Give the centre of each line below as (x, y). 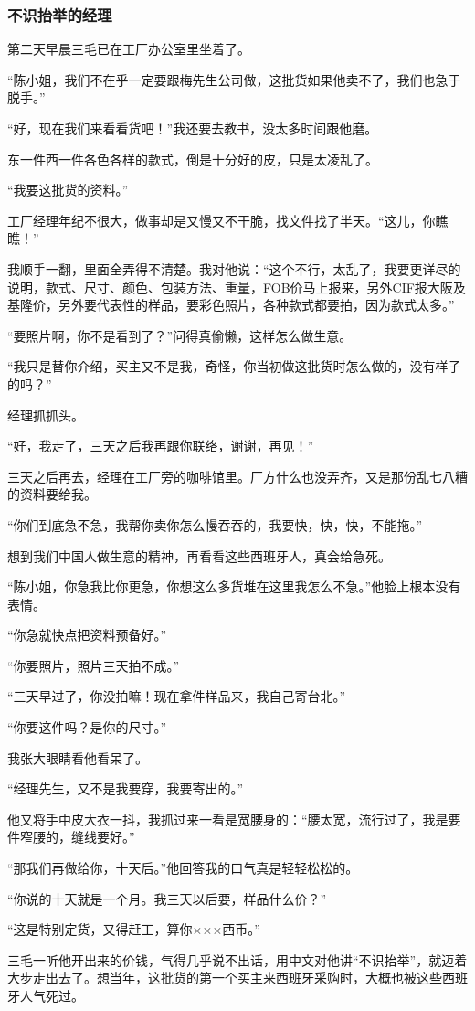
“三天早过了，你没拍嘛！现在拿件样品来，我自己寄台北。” (177, 696)
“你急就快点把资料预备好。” (87, 635)
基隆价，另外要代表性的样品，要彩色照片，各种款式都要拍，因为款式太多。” (231, 305)
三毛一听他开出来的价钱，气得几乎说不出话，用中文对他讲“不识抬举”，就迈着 (237, 959)
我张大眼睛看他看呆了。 (78, 757)
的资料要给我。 (52, 494)
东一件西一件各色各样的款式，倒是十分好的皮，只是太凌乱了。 (193, 159)
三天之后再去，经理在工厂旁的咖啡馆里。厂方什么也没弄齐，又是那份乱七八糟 (237, 476)
